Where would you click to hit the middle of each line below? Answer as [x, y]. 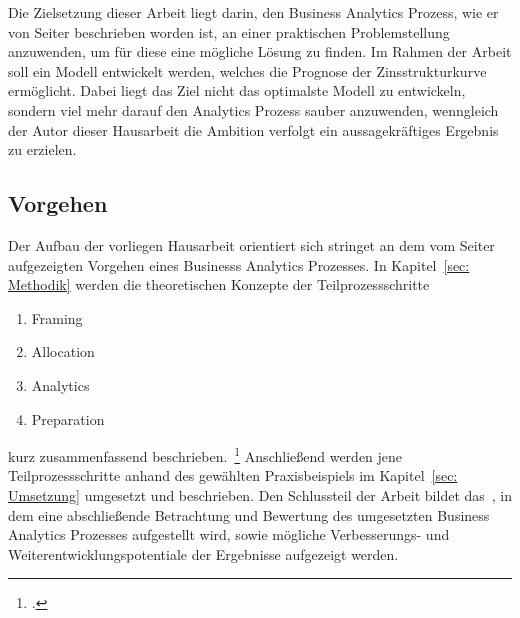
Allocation [63, 351]
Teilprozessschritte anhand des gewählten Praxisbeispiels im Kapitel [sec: [233, 475]
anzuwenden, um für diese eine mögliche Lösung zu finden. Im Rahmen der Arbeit [260, 51]
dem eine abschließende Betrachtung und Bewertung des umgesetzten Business [249, 514]
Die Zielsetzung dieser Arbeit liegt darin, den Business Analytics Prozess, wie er [253, 12]
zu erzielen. [42, 149]
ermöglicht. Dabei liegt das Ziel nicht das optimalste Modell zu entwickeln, [237, 90]
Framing [57, 317]
